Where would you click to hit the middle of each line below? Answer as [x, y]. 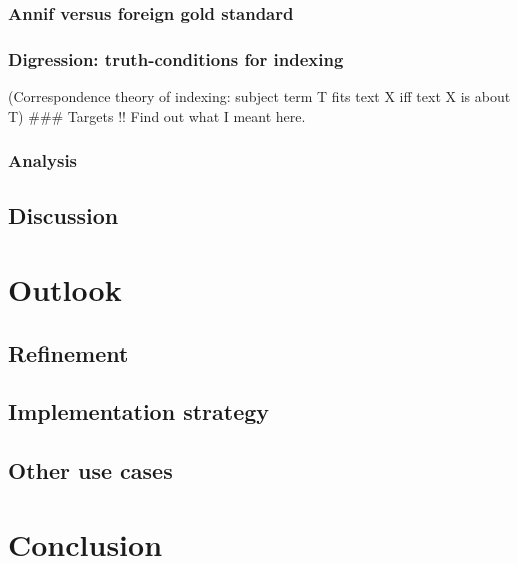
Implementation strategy [139, 411]
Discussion [63, 215]
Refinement [68, 352]
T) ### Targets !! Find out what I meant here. [157, 115]
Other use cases [90, 470]
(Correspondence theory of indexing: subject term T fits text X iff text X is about [259, 96]
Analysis [43, 160]
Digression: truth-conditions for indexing [176, 58]
